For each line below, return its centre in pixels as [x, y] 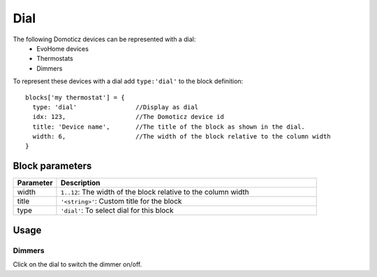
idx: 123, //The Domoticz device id [128, 117]
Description [80, 183]
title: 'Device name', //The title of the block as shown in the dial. [169, 127]
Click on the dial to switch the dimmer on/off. [77, 264]
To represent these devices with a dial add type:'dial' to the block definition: [128, 81]
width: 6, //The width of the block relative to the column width [182, 137]
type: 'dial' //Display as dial [116, 107]
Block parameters [52, 166]
